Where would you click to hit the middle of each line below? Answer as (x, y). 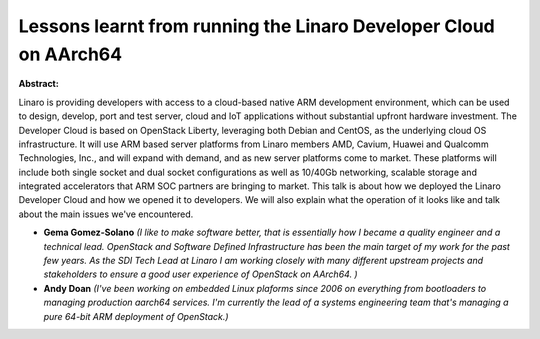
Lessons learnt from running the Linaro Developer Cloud (256, 26)
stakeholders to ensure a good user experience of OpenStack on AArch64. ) (201, 274)
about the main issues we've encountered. (106, 214)
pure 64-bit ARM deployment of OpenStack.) (136, 316)
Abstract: (38, 84)
